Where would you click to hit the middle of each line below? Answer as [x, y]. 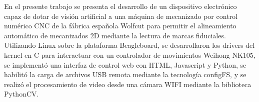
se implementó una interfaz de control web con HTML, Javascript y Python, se [125, 64]
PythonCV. [21, 94]
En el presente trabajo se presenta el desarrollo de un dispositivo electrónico [120, 6]
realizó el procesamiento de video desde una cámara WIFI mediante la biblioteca [128, 84]
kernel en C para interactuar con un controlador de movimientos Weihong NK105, [130, 54]
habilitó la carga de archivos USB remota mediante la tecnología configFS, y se [125, 74]
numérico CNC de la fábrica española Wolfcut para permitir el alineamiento [120, 26]
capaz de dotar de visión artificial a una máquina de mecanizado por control [121, 16]
